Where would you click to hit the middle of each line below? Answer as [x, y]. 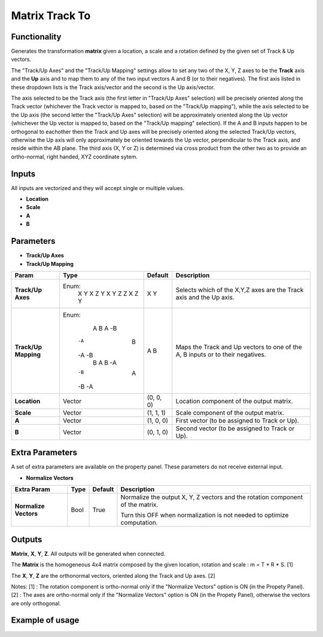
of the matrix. [139, 505]
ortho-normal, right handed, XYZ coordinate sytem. [74, 157]
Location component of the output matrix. [234, 401]
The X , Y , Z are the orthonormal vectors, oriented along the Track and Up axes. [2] [113, 575]
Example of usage [45, 621]
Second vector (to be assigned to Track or [235, 428]
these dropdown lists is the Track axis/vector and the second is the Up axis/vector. [113, 87]
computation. [139, 523]
